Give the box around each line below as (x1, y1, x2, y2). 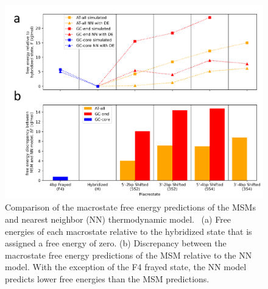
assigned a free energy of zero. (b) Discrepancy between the (5, 237, 227, 249)
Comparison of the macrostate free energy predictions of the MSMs (5, 201, 256, 214)
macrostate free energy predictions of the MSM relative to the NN (5, 248, 252, 261)
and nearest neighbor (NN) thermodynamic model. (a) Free (5, 212, 231, 225)
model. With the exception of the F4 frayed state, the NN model (5, 260, 247, 273)
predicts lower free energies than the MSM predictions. (5, 272, 210, 285)
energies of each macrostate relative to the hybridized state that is (5, 225, 252, 237)
